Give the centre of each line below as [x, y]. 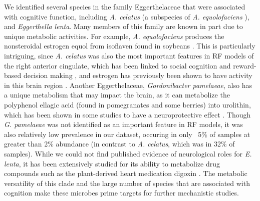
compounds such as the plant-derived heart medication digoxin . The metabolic [126, 173]
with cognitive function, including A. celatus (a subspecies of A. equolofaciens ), [127, 16]
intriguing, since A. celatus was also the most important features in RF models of [129, 55]
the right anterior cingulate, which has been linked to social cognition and [117, 65]
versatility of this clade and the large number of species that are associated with [127, 183]
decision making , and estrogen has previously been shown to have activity [138, 75]
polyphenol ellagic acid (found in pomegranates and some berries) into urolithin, [127, 104]
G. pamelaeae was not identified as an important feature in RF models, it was [123, 124]
